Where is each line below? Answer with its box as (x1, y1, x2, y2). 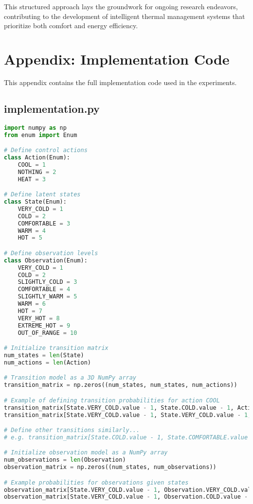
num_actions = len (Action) (4, 359, 91, 366)
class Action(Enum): (4, 154, 71, 161)
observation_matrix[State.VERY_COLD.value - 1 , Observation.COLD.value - (4, 493, 248, 501)
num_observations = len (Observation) (4, 456, 126, 464)
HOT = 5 (18, 234, 42, 242)
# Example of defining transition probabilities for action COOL (4, 397, 220, 404)
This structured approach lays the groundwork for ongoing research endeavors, (4, 1, 238, 11)
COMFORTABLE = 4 (18, 286, 71, 293)
